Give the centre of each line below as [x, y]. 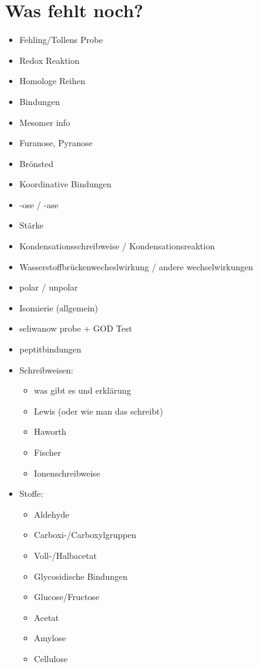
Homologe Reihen [52, 81]
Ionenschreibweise [67, 473]
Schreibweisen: [46, 369]
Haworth [50, 431]
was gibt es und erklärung [82, 390]
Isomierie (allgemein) [59, 307]
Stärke [31, 225]
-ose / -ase [39, 204]
